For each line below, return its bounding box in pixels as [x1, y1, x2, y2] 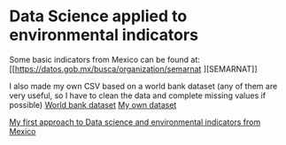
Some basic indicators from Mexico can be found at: [9, 54, 201, 65]
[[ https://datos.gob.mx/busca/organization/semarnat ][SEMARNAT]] [9, 64, 259, 74]
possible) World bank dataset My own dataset [9, 99, 177, 110]
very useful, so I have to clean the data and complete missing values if [9, 90, 267, 101]
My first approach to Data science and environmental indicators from [9, 117, 261, 127]
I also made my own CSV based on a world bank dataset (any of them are [9, 80, 278, 91]
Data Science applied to [9, 6, 188, 27]
